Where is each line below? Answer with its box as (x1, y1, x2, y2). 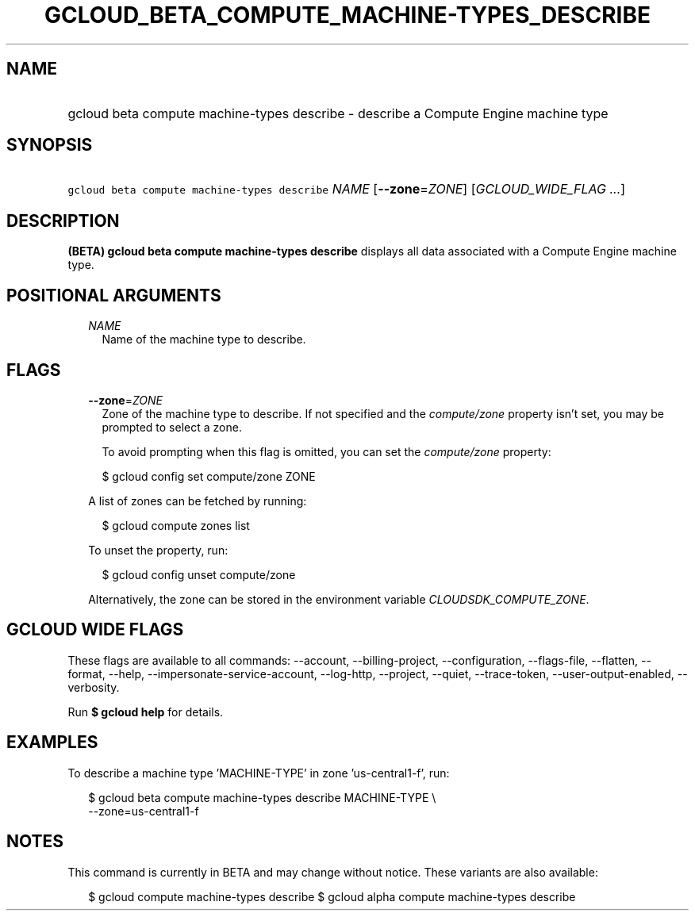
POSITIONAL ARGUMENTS (6, 285, 221, 305)
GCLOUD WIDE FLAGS (6, 620, 184, 640)
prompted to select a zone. (102, 420, 242, 434)
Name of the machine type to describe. (102, 332, 306, 347)
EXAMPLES (6, 732, 98, 753)
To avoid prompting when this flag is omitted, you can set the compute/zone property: (102, 444, 551, 458)
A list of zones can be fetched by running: (88, 493, 307, 508)
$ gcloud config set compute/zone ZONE (102, 469, 316, 483)
